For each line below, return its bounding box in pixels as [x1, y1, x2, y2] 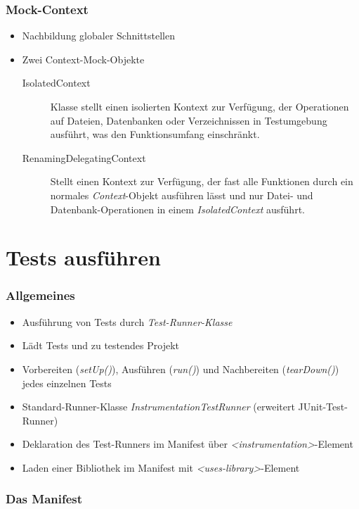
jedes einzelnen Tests [22, 375, 112, 390]
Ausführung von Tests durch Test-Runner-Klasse [22, 314, 233, 329]
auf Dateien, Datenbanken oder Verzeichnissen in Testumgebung [50, 113, 327, 127]
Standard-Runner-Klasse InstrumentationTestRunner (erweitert [22, 399, 295, 414]
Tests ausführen [6, 243, 161, 272]
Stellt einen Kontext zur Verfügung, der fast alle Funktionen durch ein [50, 174, 353, 189]
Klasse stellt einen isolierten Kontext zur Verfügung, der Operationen [50, 99, 349, 113]
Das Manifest [6, 490, 83, 508]
